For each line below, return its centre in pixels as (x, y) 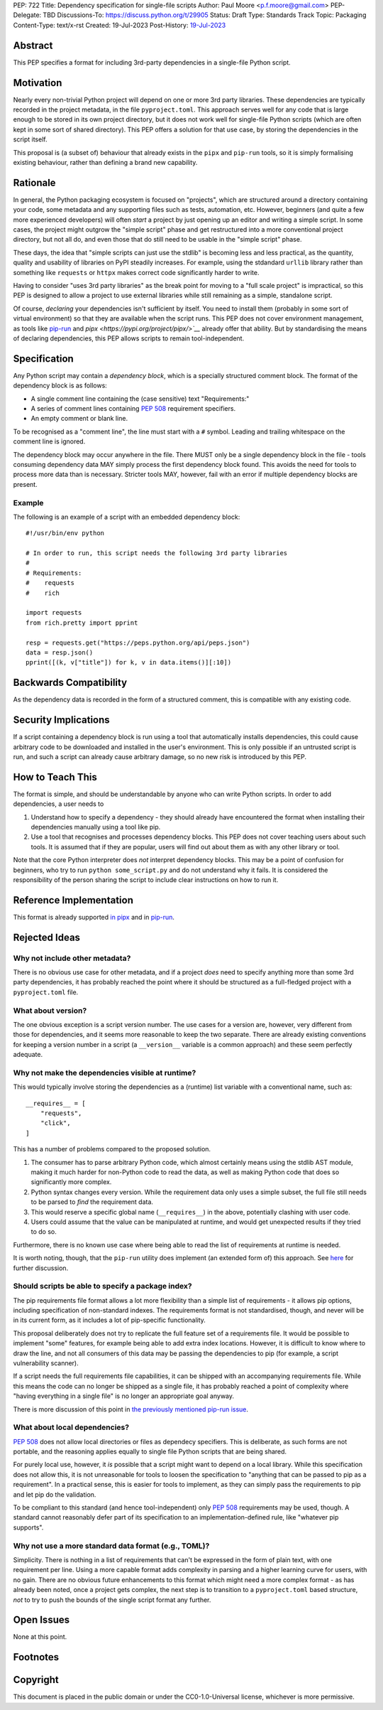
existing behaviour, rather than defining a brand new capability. (105, 162)
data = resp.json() (60, 652)
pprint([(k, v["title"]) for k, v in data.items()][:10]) (129, 662)
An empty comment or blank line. (79, 419)
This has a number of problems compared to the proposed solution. (112, 1149)
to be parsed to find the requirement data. (92, 1202)
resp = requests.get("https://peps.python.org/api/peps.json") (138, 642)
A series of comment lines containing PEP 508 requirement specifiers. (133, 408)
